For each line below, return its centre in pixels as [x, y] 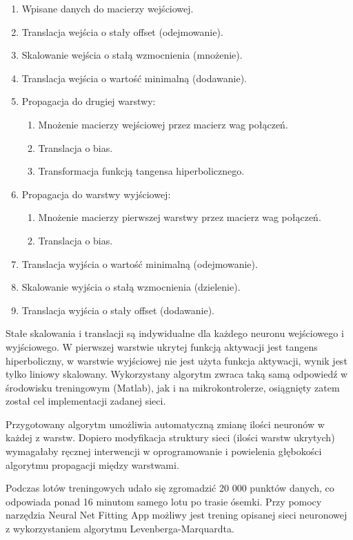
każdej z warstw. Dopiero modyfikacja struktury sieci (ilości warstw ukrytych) [170, 437]
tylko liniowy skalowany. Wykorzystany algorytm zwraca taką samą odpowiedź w [177, 374]
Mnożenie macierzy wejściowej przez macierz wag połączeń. [163, 124]
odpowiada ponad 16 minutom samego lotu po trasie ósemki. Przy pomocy [164, 501]
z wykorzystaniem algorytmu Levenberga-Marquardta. [120, 529]
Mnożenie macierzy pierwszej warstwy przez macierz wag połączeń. [180, 217]
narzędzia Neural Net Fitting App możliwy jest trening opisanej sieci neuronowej [176, 515]
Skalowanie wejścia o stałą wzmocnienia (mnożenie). [132, 55]
